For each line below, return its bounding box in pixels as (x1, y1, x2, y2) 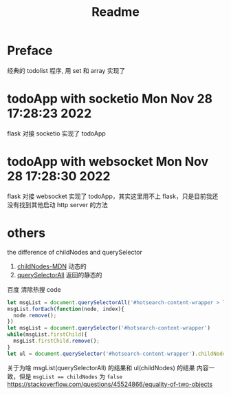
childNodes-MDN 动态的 (16, 262, 87, 270)
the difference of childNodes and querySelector (7, 248, 143, 256)
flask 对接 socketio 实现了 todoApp (7, 129, 107, 138)
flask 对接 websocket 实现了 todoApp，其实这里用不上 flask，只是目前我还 (7, 192, 219, 200)
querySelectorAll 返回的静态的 (16, 270, 102, 279)
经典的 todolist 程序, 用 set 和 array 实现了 (7, 66, 126, 74)
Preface (7, 43, 53, 58)
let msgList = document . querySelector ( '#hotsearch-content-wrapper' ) (7, 325, 211, 332)
